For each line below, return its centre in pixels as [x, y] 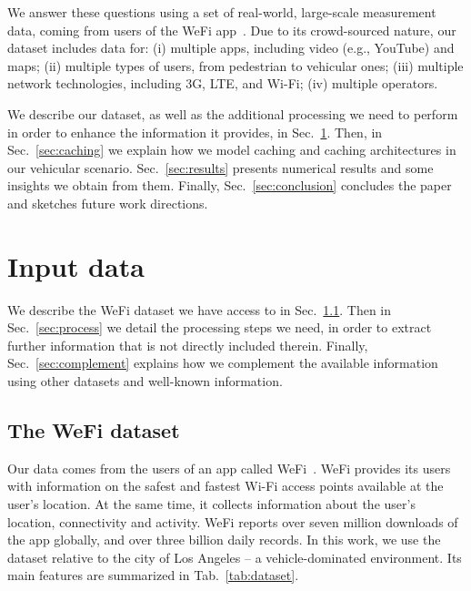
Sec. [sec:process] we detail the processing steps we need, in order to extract [220, 327]
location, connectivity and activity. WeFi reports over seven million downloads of [233, 521]
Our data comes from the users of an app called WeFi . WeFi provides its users [229, 468]
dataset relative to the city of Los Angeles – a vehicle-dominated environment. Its [235, 557]
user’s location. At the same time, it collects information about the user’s [211, 504]
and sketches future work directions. [108, 203]
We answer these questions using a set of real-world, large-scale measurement [222, 12]
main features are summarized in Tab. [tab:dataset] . [153, 575]
